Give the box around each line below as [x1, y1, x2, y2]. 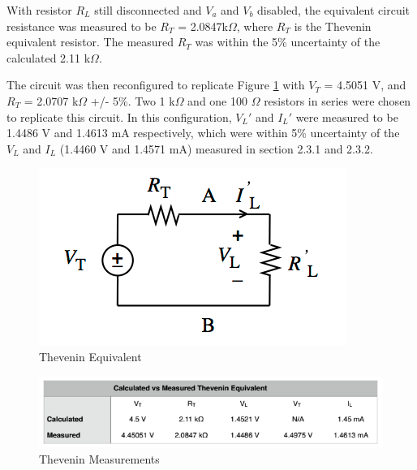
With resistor [6, 2, 72, 18]
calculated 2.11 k [6, 49, 91, 66]
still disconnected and [94, 2, 202, 18]
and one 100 [187, 92, 247, 109]
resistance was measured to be [6, 17, 157, 34]
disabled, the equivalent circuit [257, 2, 411, 18]
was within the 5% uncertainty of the [195, 33, 380, 50]
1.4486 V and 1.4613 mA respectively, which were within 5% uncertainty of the [6, 124, 400, 141]
